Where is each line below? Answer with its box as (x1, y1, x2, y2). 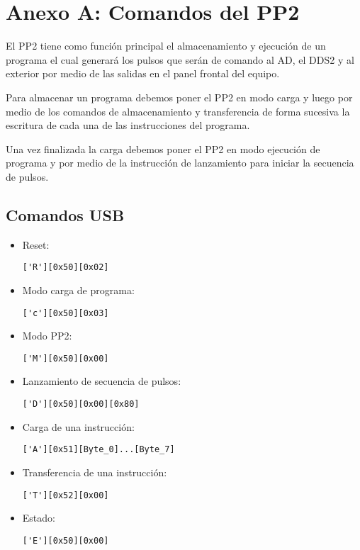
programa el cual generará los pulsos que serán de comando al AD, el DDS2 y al (6, 52, 354, 67)
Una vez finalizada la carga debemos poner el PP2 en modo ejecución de (6, 141, 320, 156)
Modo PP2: (22, 328, 72, 343)
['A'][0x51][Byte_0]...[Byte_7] (22, 444, 175, 455)
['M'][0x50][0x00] (22, 353, 109, 364)
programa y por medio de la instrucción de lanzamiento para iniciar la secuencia (6, 155, 354, 170)
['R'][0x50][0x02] (22, 262, 109, 273)
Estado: (22, 510, 55, 525)
